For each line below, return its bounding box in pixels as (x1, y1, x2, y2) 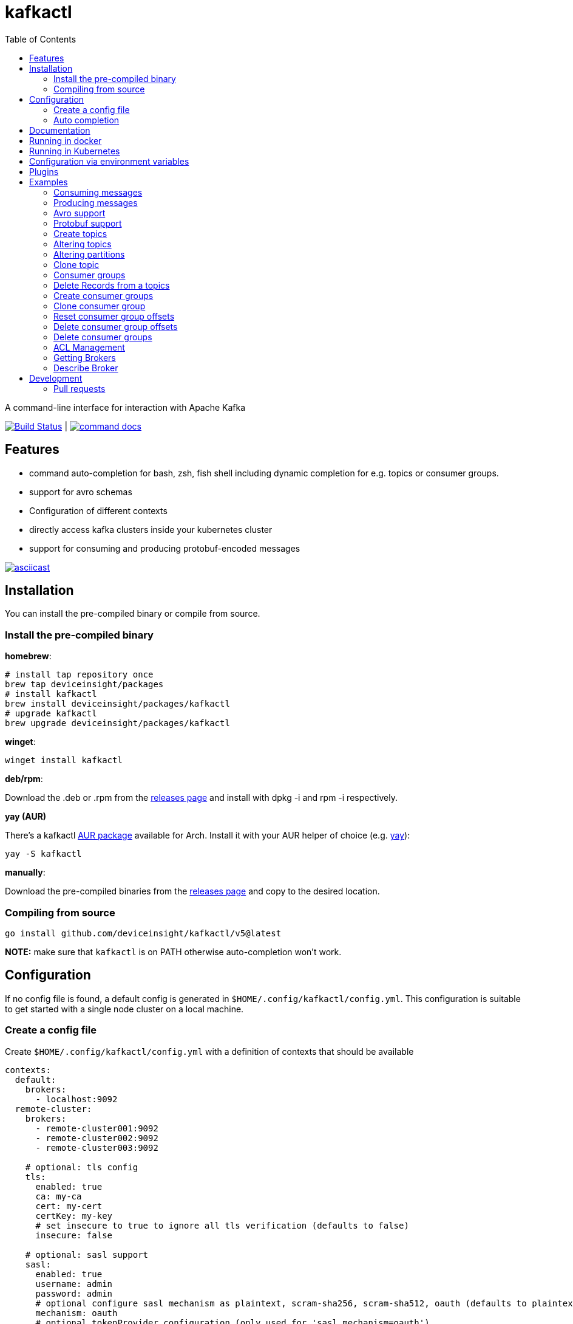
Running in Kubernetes (29, 145, 120, 156)
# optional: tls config (25, 1162, 138, 1172)
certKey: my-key (35, 1210, 113, 1221)
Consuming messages (53, 187, 143, 197)
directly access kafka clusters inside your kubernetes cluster (29, 524, 273, 535)
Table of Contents (5, 33, 76, 44)
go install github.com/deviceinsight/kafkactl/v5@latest (5, 928, 282, 938)
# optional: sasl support (25, 1249, 149, 1260)
